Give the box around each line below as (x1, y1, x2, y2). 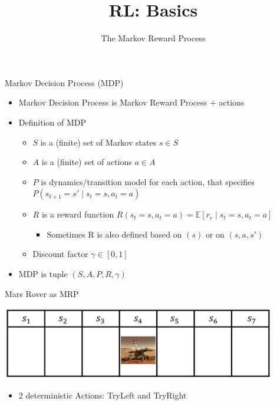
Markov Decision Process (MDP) (5, 76, 124, 88)
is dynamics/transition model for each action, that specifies (41, 175, 255, 187)
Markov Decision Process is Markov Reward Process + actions (18, 96, 245, 108)
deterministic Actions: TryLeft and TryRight (25, 388, 187, 401)
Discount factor (32, 248, 88, 260)
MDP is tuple (18, 268, 68, 280)
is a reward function (41, 208, 114, 220)
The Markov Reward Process (101, 32, 206, 44)
